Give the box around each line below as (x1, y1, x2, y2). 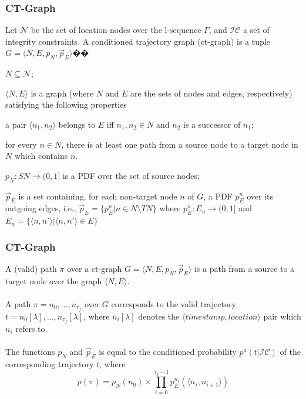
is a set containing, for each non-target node (18, 189, 177, 202)
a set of (243, 24, 270, 36)
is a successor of (183, 118, 241, 130)
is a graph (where (31, 87, 94, 99)
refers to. (15, 322, 48, 334)
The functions (5, 345, 55, 357)
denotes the (138, 310, 180, 322)
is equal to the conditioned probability (99, 345, 237, 357)
